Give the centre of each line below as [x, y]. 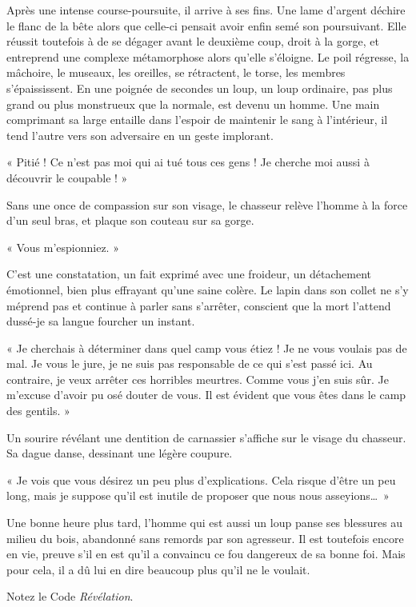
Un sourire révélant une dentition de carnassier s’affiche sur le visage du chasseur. [206, 437]
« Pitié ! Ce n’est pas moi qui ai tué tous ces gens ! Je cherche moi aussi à [188, 162]
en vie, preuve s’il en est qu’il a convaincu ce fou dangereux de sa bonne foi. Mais [206, 554]
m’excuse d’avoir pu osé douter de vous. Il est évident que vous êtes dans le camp [206, 395]
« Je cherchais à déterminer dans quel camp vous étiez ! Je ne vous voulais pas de [207, 347]
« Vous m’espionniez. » [63, 247]
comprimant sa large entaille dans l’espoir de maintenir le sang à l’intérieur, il [197, 120]
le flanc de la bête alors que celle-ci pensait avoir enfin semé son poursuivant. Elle [206, 25]
